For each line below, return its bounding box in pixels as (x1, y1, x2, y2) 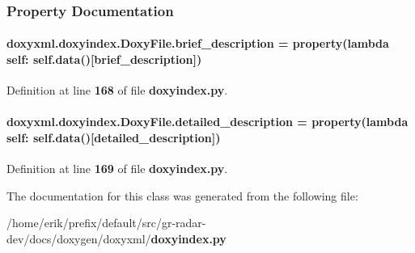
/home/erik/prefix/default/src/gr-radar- (6, 214, 206, 231)
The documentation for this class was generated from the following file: (6, 187, 358, 204)
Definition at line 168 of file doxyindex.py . (6, 82, 228, 99)
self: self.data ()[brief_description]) (6, 51, 202, 68)
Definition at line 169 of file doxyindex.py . (6, 160, 228, 177)
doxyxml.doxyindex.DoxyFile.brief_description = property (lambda (6, 35, 389, 52)
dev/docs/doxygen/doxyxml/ (6, 230, 151, 247)
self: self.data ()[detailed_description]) (6, 129, 221, 146)
